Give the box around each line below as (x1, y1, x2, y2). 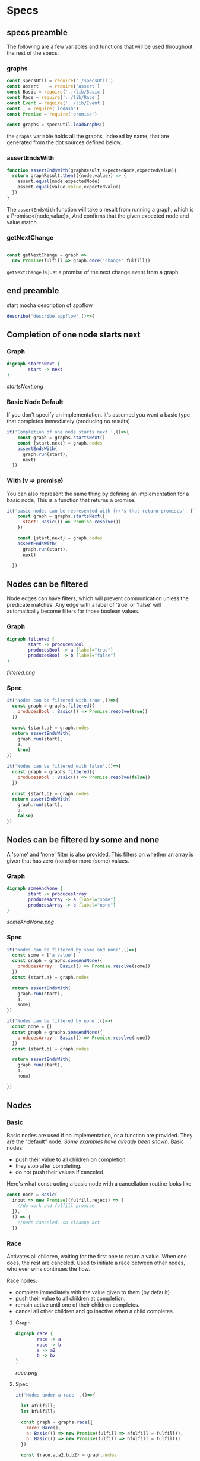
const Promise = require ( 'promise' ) (7, 111, 97, 117)
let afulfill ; (21, 1403, 56, 1409)
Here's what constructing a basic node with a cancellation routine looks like (7, 1180, 192, 1187)
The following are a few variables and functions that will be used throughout (7, 43, 193, 50)
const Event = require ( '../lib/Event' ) (7, 100, 106, 106)
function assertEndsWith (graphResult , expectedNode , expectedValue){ (7, 167, 177, 173)
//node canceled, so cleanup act (17, 1220, 100, 1226)
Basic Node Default (7, 398, 64, 406)
